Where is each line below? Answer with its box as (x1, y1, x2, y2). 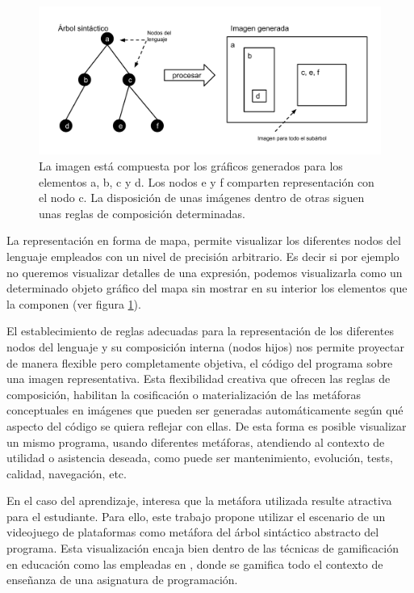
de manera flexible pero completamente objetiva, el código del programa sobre (6, 354, 393, 371)
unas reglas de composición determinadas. (39, 204, 245, 221)
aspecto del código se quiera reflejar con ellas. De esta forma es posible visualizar (6, 417, 407, 434)
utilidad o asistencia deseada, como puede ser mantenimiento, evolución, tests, (6, 449, 393, 466)
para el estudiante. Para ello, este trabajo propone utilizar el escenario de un (6, 507, 386, 524)
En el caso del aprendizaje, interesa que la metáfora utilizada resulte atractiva (6, 492, 392, 509)
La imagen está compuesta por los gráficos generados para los (39, 158, 343, 175)
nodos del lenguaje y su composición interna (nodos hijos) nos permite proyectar (6, 338, 404, 355)
